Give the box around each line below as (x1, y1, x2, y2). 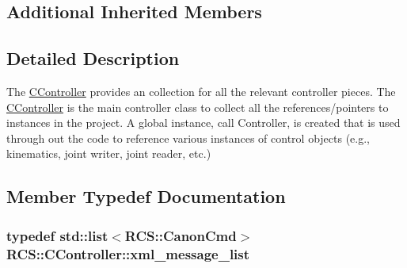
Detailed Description (6, 46, 180, 71)
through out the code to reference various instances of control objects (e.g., (6, 129, 370, 146)
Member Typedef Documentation (6, 184, 286, 209)
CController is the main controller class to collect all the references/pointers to (6, 98, 389, 115)
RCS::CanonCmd (124, 225, 237, 245)
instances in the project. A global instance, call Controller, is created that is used (6, 114, 401, 131)
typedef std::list (6, 225, 108, 245)
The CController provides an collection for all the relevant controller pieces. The (6, 82, 396, 99)
